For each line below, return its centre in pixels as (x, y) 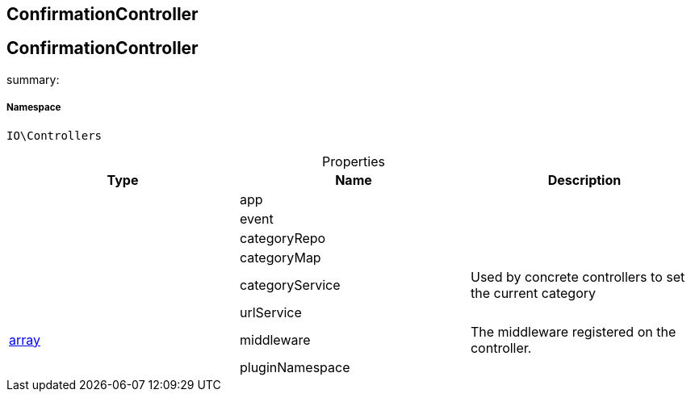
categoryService (290, 285)
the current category (533, 293)
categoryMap (280, 257)
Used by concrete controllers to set (578, 277)
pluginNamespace (295, 367)
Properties (354, 161)
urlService (270, 312)
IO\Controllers (54, 135)
